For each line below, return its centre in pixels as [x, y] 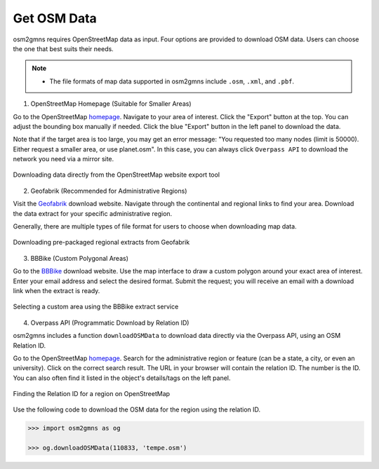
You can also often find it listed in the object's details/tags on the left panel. [122, 378]
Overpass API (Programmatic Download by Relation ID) [110, 322]
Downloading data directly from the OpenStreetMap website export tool [117, 175]
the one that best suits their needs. [63, 48]
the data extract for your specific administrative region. [93, 213]
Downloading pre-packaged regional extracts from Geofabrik [101, 243]
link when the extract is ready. [56, 290]
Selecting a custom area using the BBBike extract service [96, 307]
